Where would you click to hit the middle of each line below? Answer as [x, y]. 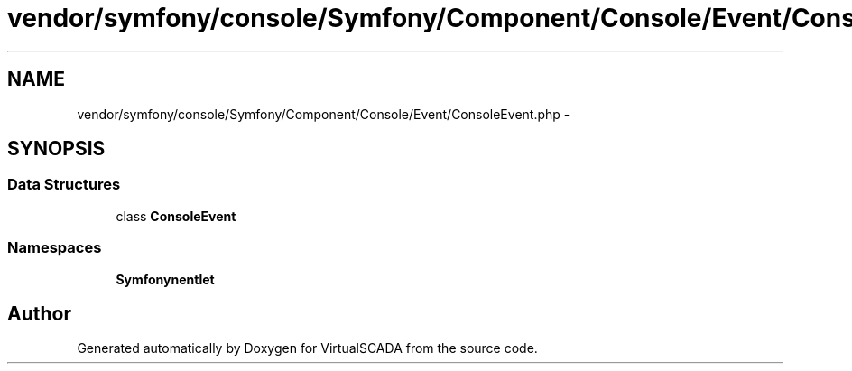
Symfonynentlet [165, 279]
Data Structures [64, 185]
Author [39, 313]
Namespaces [55, 248]
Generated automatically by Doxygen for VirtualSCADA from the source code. [307, 348]
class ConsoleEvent [176, 216]
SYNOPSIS [56, 149]
